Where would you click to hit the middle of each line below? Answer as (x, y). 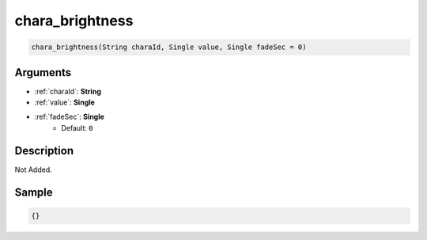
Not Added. (34, 170)
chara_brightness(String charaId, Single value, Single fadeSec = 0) (169, 47)
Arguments (43, 72)
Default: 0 (77, 128)
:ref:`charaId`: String (68, 91)
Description (44, 150)
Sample (34, 192)
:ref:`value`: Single (64, 102)
